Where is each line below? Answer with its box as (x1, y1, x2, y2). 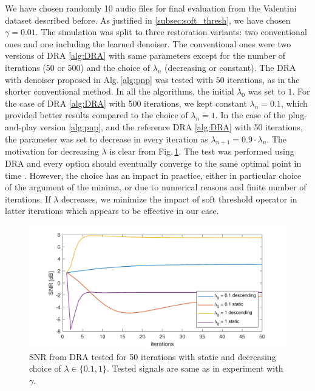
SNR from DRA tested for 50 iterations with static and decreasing (29, 350, 276, 363)
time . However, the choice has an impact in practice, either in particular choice (5, 169, 302, 181)
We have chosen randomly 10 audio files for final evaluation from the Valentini (5, 2, 297, 14)
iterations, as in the (227, 73, 300, 85)
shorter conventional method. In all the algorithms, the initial (5, 85, 234, 98)
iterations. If (5, 192, 51, 205)
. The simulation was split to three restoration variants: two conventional (35, 25, 307, 38)
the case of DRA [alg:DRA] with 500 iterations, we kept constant (5, 96, 247, 109)
